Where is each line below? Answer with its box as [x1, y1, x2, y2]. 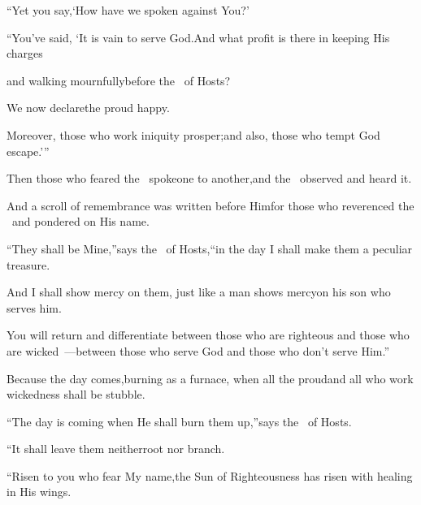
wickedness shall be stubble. [7, 386, 145, 403]
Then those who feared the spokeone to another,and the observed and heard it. [7, 170, 412, 187]
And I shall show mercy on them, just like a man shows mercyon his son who [7, 283, 391, 300]
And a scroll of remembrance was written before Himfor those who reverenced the [7, 196, 414, 214]
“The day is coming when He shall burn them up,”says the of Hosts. [7, 412, 352, 429]
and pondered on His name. [11, 213, 150, 230]
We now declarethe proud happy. [7, 99, 170, 116]
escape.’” [7, 142, 50, 159]
